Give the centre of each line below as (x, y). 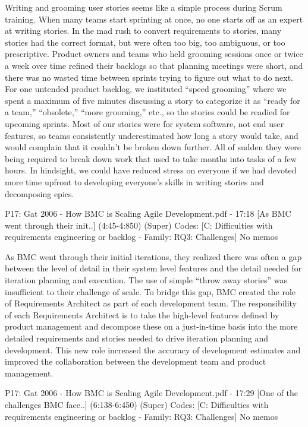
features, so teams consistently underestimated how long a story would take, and (152, 135)
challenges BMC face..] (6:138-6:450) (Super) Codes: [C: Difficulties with (137, 404)
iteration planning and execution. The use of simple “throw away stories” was (146, 280)
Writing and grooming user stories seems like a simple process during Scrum (144, 7)
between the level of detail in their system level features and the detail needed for (153, 268)
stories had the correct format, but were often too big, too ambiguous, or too (145, 42)
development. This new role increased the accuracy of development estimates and (153, 349)
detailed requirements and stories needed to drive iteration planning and (137, 338)
